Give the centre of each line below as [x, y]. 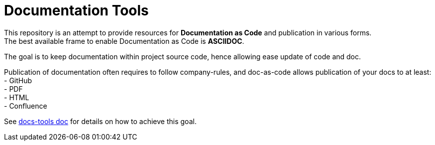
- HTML [17, 97]
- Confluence [26, 106]
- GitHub [18, 80]
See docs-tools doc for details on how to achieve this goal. [100, 121]
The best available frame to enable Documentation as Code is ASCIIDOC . [124, 41]
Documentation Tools [76, 10]
